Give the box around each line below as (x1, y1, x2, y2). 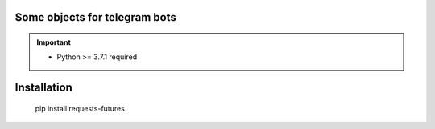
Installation (14, 81, 72, 95)
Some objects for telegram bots (14, 10, 177, 24)
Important (36, 38, 72, 47)
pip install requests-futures (35, 103, 125, 113)
